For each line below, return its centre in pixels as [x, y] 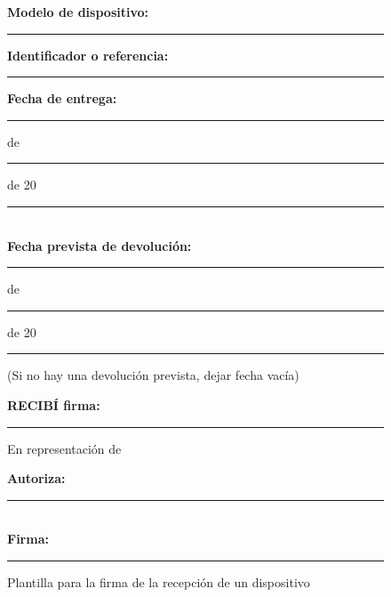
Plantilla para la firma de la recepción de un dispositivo [159, 581]
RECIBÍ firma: [54, 404]
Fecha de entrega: [62, 98]
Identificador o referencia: [88, 55]
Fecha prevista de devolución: [100, 245]
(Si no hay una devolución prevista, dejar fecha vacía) [153, 375]
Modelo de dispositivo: [78, 12]
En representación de [64, 448]
